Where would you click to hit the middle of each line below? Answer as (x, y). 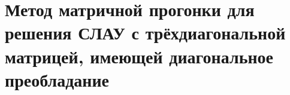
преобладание (57, 79)
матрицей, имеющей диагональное (139, 56)
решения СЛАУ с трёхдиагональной (145, 33)
